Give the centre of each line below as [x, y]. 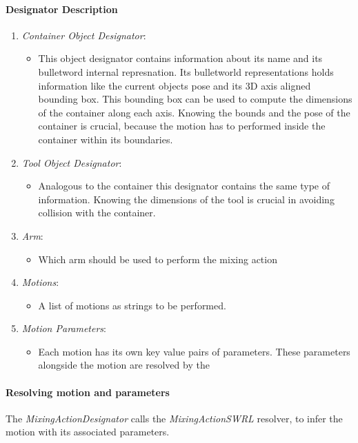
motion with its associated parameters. [88, 432]
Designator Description [62, 9]
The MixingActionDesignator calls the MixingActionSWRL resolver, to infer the [174, 418]
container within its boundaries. [106, 139]
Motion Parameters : [64, 328]
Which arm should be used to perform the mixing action [158, 259]
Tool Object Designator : [72, 162]
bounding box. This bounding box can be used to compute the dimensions [195, 99]
